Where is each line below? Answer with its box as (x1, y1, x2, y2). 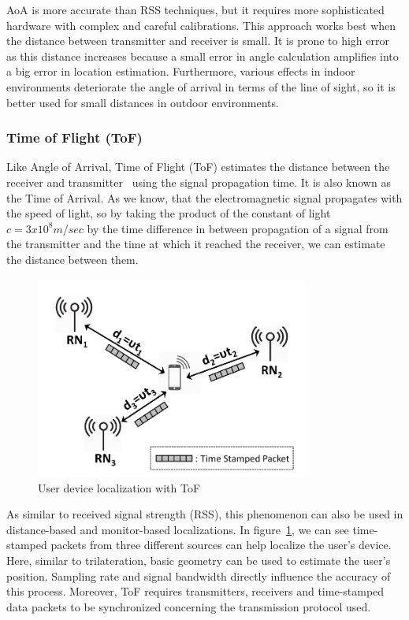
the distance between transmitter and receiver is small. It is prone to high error (6, 32, 389, 49)
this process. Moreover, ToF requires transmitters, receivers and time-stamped (6, 583, 385, 600)
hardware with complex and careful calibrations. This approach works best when (6, 17, 396, 33)
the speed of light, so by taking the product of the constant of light (6, 205, 331, 221)
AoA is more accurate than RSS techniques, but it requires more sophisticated (6, 2, 385, 17)
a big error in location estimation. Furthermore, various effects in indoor (6, 63, 355, 80)
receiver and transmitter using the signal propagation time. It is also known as (6, 173, 391, 190)
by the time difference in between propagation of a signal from (87, 220, 389, 236)
